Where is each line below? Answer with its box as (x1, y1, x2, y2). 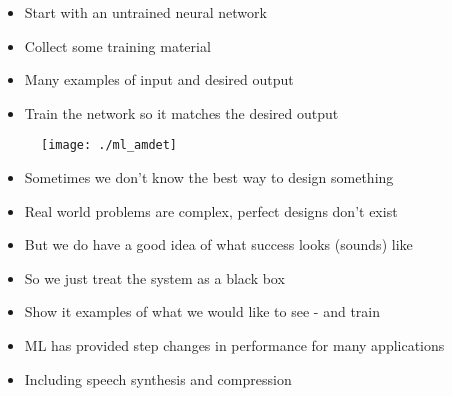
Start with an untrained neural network (24, 2, 267, 22)
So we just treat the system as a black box (24, 267, 285, 288)
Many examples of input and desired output (24, 69, 294, 90)
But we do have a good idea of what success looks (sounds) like (24, 234, 413, 255)
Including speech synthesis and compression (24, 368, 292, 389)
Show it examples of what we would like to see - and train (24, 301, 381, 322)
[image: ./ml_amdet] (41, 138, 178, 153)
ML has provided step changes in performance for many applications (24, 335, 445, 355)
